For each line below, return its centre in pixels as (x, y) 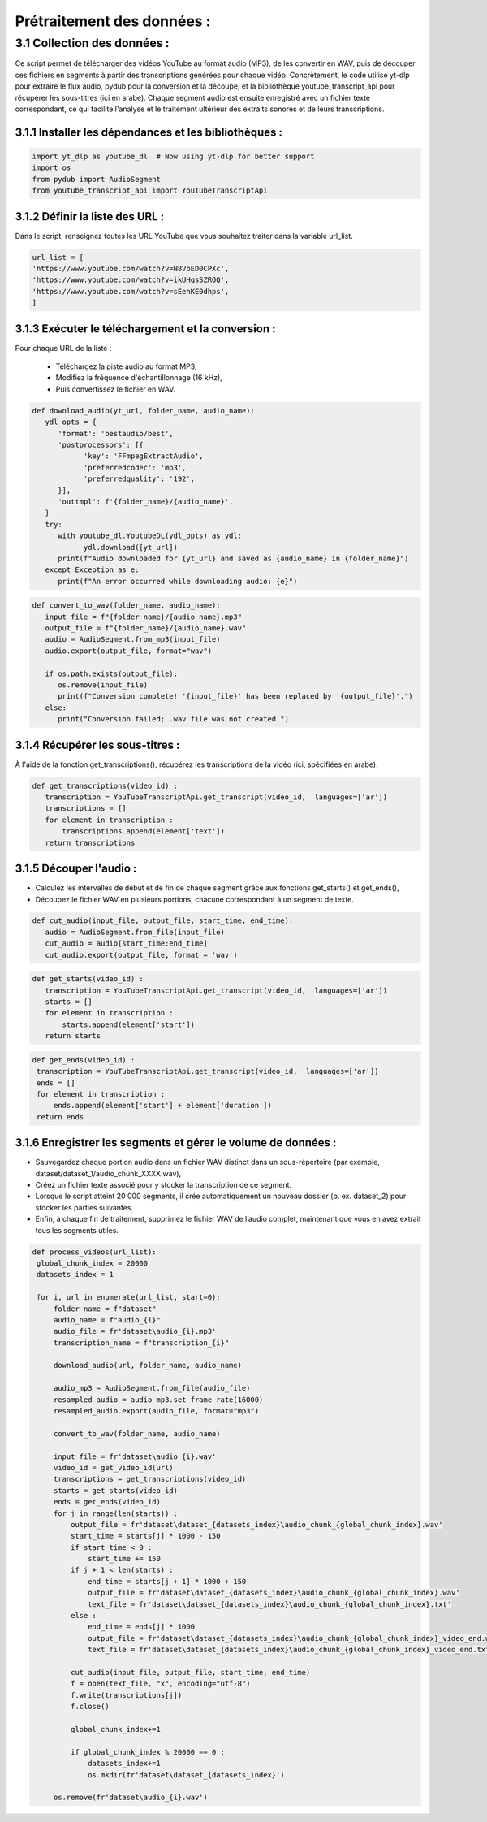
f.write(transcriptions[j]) (126, 1695)
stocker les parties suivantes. (84, 1207)
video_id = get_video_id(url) (113, 1467)
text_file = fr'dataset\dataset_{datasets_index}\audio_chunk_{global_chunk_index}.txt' (270, 1604)
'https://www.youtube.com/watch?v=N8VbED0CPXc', (131, 268)
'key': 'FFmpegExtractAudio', (143, 456)
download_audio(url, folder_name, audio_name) (148, 1365)
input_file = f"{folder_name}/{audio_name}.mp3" (144, 617)
